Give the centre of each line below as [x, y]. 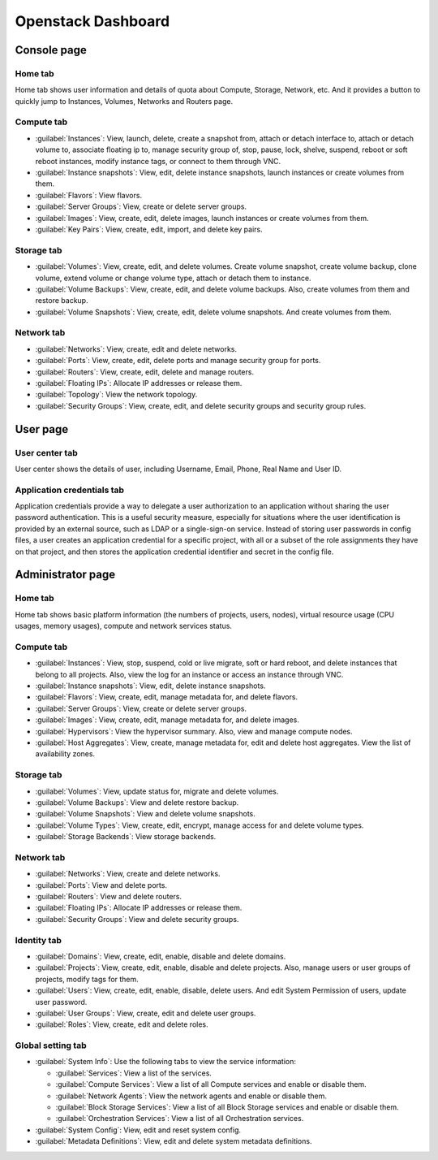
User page [42, 429]
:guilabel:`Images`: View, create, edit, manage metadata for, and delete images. [167, 720]
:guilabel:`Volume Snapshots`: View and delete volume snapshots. [145, 814]
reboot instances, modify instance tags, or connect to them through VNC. [158, 161]
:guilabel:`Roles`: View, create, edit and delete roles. [122, 1024]
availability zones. [65, 754]
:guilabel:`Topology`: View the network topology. [116, 395]
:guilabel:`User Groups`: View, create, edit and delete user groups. [146, 1013]
